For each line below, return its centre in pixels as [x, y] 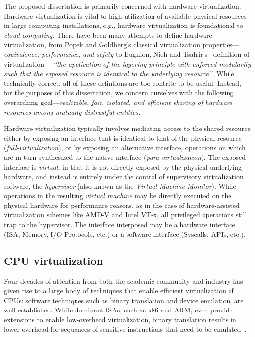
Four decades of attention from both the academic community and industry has [124, 281]
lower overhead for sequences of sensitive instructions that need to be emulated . [125, 329]
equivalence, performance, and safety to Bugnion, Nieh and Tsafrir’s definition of [127, 54]
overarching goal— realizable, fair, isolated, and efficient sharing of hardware [118, 102]
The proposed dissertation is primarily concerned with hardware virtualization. [123, 6]
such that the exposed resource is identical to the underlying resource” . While [119, 73]
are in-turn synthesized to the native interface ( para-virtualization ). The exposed [125, 157]
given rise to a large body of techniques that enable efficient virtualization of [119, 291]
